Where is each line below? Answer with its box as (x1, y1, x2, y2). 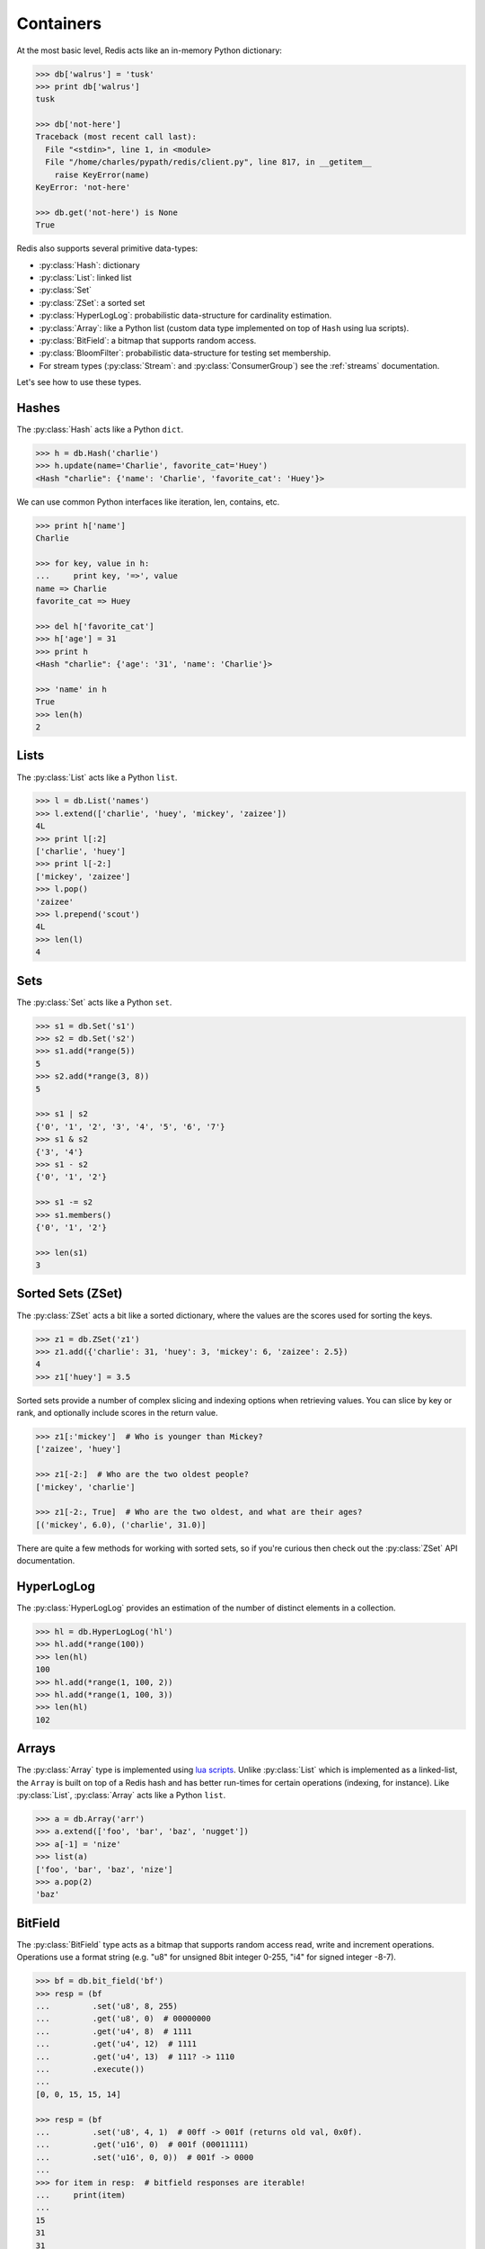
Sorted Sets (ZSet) (16, 1286, 123, 1302)
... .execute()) (35, 2065, 145, 2074)
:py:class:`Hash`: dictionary (39, 259, 141, 270)
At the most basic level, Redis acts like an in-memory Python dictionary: (16, 45, 283, 56)
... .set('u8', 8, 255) (35, 2002, 179, 2012)
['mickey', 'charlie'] (35, 1482, 136, 1492)
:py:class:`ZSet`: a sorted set (39, 297, 145, 308)
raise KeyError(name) (54, 169, 150, 180)
